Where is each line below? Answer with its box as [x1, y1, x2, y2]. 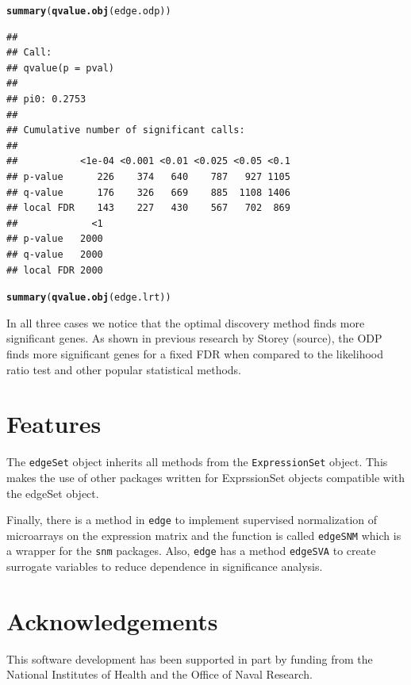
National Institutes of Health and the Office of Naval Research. [6, 666, 313, 683]
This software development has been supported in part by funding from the [6, 650, 373, 667]
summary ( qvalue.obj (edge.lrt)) [6, 292, 171, 304]
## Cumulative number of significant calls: [6, 124, 245, 136]
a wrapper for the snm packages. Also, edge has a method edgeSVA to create [6, 542, 376, 559]
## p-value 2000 [6, 233, 103, 245]
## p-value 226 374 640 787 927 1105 [6, 171, 290, 182]
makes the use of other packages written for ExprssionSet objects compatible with [6, 469, 405, 485]
